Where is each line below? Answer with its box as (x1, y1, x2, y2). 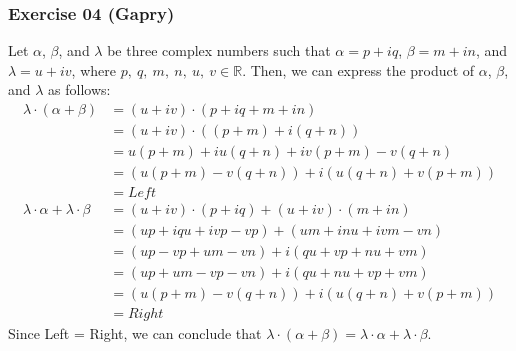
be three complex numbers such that (107, 40, 331, 61)
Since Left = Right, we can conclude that (8, 323, 262, 344)
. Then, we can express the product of (242, 59, 475, 80)
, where (71, 59, 116, 80)
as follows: (48, 79, 111, 100)
